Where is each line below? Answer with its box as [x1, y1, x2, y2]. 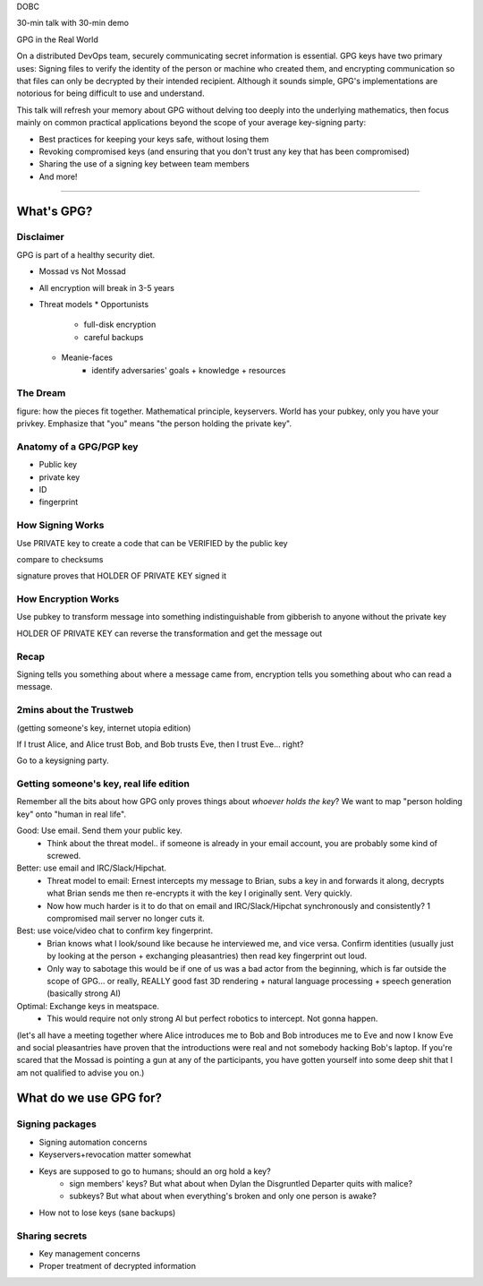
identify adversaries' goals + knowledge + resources [91, 364, 286, 375]
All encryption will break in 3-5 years [38, 282, 174, 293]
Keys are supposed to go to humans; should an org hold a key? [38, 1165, 272, 1177]
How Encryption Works [16, 593, 120, 605]
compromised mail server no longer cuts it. [47, 913, 205, 923]
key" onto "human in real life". [16, 809, 127, 819]
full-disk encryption [83, 319, 157, 330]
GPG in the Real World [16, 34, 98, 45]
